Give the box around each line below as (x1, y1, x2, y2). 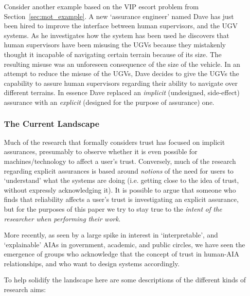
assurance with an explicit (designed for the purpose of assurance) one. (4, 97, 214, 107)
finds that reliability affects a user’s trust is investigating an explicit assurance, (4, 194, 239, 204)
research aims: (4, 284, 46, 295)
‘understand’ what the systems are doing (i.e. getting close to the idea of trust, (4, 175, 239, 185)
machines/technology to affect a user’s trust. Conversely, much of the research (4, 156, 236, 166)
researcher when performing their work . (4, 213, 121, 223)
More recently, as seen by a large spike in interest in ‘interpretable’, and (4, 230, 218, 240)
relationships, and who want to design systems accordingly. (4, 258, 180, 268)
